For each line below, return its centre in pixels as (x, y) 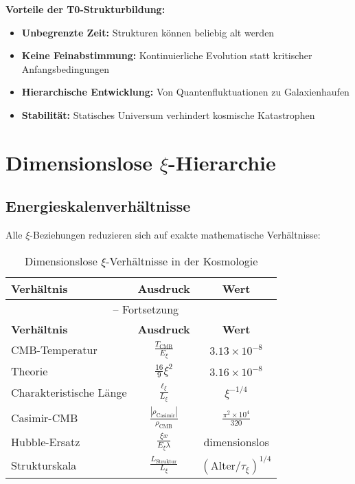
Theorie (30, 371)
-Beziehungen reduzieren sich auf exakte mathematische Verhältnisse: (175, 235)
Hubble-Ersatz (46, 442)
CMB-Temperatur (54, 350)
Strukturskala (44, 465)
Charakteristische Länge (69, 393)
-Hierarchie (222, 162)
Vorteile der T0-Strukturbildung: (85, 9)
